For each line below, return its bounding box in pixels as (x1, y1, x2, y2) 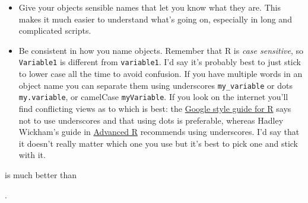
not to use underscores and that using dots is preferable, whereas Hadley (18, 114, 284, 126)
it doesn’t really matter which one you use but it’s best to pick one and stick (18, 137, 299, 149)
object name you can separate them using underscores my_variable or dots (18, 79, 293, 91)
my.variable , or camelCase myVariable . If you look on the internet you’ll (18, 91, 288, 103)
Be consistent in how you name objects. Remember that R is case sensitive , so (18, 44, 303, 56)
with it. (18, 149, 46, 161)
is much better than (5, 168, 77, 181)
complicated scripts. (18, 24, 91, 37)
